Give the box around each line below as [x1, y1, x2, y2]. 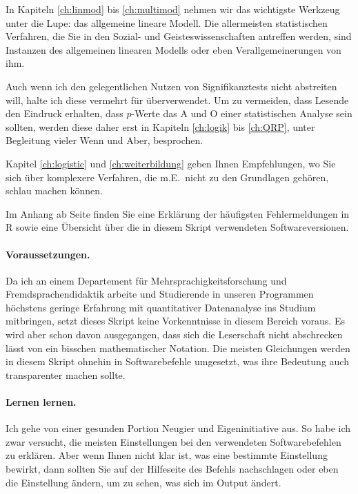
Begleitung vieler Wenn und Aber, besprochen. [6, 133, 203, 147]
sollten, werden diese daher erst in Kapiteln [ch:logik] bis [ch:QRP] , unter [6, 119, 315, 134]
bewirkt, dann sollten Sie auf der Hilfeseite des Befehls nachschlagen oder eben [6, 462, 339, 476]
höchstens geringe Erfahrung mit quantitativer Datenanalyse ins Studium [6, 300, 316, 314]
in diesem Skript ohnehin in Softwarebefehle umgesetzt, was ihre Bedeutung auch [6, 354, 349, 369]
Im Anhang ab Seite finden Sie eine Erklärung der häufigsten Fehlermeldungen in [6, 206, 350, 220]
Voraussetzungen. [6, 247, 90, 261]
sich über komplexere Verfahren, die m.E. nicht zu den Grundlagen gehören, [6, 169, 329, 184]
